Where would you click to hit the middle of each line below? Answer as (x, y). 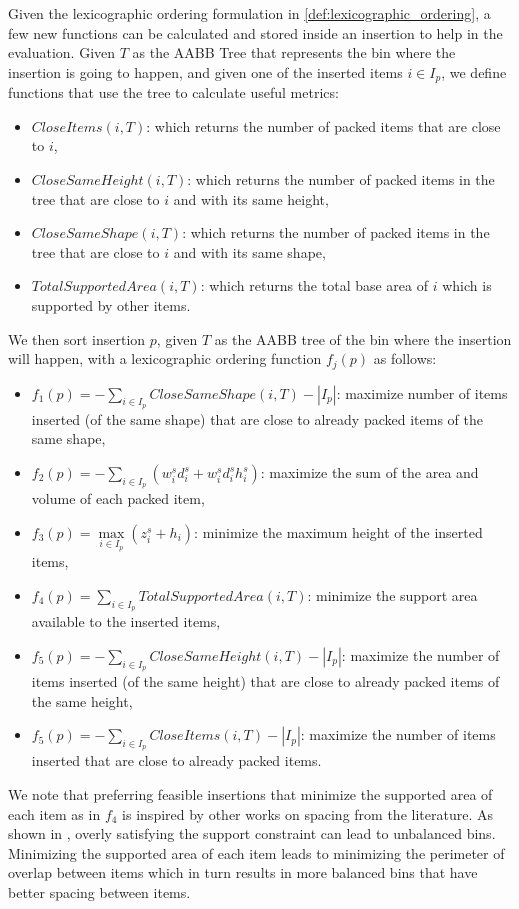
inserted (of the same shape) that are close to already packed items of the (257, 418)
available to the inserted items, (126, 621)
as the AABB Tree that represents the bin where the (294, 52)
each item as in (54, 813)
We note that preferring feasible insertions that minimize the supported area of (250, 794)
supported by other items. (111, 304)
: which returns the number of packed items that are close (323, 125)
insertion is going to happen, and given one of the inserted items (205, 71)
